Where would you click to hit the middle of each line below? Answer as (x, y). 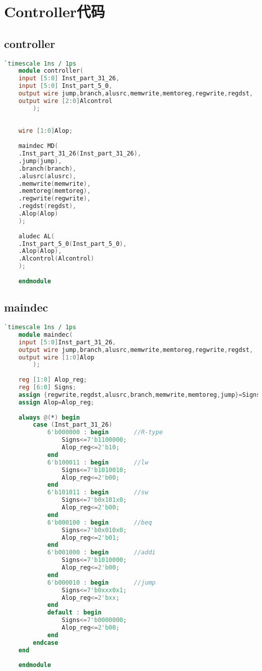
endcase (46, 642)
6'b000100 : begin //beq (100, 522)
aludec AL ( (37, 236)
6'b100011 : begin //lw (98, 462)
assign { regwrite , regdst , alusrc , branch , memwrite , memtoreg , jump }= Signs (139, 395)
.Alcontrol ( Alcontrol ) (56, 259)
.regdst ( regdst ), (47, 206)
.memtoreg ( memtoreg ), (54, 191)
